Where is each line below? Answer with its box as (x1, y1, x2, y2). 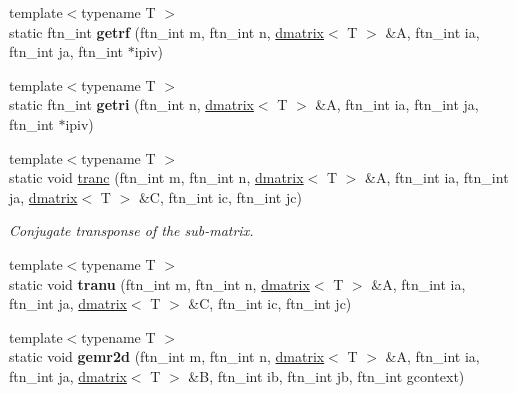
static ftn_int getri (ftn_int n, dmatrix (9, 94, 254, 115)
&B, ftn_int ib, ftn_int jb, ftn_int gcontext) (188, 365, 465, 386)
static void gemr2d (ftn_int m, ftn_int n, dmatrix (9, 346, 325, 367)
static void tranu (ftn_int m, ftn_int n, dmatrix (9, 273, 310, 294)
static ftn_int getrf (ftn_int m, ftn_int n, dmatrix (9, 21, 324, 42)
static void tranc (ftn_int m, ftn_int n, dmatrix (9, 167, 304, 188)
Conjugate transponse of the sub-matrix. (9, 220, 254, 241)
